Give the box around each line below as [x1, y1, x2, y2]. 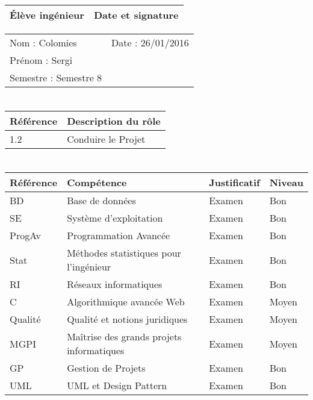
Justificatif [209, 175, 260, 190]
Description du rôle [67, 114, 161, 128]
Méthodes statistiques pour [67, 246, 181, 260]
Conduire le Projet [67, 132, 146, 146]
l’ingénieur [67, 260, 111, 274]
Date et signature [93, 8, 179, 22]
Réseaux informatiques [67, 277, 163, 292]
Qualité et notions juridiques [67, 312, 188, 327]
